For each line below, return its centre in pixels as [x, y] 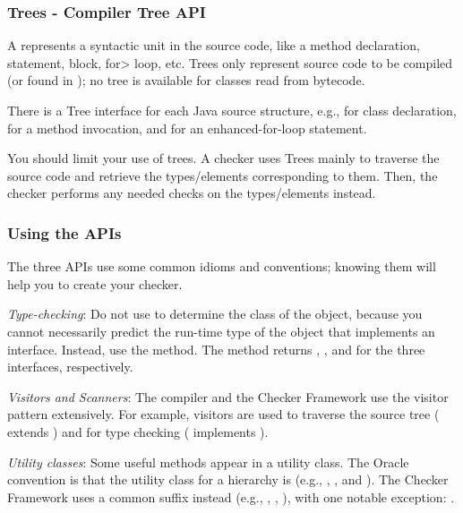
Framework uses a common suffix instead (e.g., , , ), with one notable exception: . [231, 496]
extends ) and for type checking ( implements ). [138, 431]
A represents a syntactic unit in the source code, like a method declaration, [214, 45]
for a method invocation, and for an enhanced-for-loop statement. [187, 128]
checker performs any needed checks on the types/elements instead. [192, 193]
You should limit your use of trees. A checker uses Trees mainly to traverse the [223, 158]
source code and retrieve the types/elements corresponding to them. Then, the [223, 175]
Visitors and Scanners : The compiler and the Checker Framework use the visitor [228, 396]
